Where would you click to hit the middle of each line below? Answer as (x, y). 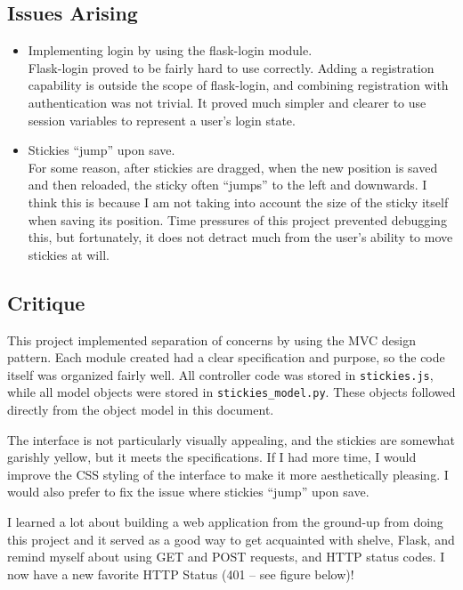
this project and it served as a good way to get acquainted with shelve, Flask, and (231, 539)
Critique (46, 302)
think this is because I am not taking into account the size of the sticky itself (238, 202)
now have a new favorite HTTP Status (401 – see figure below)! (181, 574)
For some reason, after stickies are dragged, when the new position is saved (233, 167)
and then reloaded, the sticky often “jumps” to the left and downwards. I (227, 185)
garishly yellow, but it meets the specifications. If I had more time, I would (212, 457)
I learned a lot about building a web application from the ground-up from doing (225, 521)
